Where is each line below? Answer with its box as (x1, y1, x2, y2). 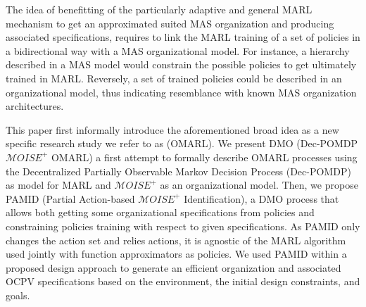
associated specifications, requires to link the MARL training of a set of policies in (6, 30, 360, 44)
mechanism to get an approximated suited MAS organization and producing (6, 15, 334, 30)
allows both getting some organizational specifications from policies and (6, 205, 315, 220)
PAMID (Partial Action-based (6, 191, 135, 206)
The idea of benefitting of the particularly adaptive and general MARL (6, 2, 313, 16)
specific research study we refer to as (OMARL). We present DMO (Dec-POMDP (6, 136, 358, 151)
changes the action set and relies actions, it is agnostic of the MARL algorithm (6, 232, 346, 247)
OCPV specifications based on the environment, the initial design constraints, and (6, 274, 360, 289)
